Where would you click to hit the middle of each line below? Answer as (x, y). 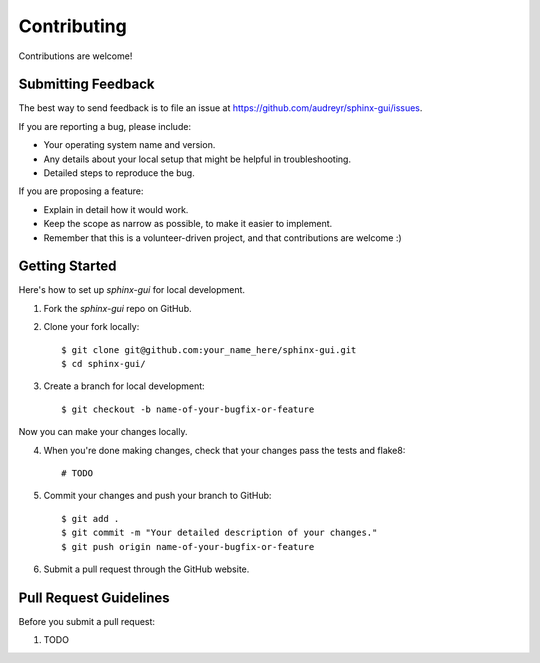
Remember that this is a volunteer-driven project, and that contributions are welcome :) (222, 237)
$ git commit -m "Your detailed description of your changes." (219, 533)
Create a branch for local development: (124, 386)
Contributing (72, 26)
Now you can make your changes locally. (103, 432)
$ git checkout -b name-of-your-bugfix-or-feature (188, 409)
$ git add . (90, 518)
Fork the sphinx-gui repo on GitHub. (117, 308)
